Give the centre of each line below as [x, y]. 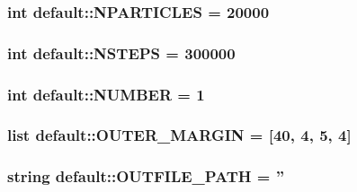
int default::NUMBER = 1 [106, 94]
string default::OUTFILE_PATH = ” [146, 176]
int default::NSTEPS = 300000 [121, 52]
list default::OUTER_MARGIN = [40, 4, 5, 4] [179, 135]
